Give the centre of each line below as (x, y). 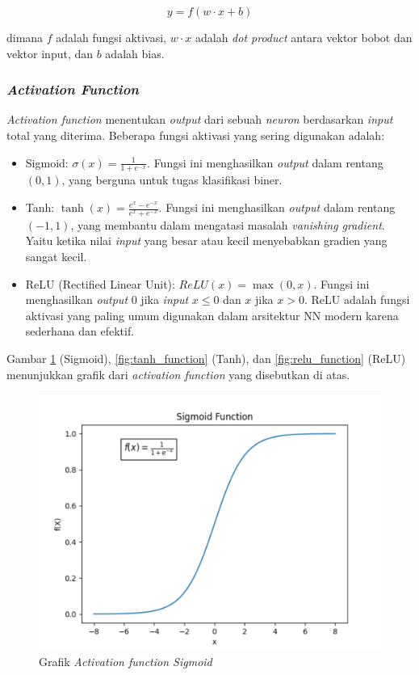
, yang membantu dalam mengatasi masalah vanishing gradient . (228, 224)
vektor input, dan (50, 53)
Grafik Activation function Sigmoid (126, 662)
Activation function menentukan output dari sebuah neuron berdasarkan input (200, 119)
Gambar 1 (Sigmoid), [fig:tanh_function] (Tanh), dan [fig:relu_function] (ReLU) (206, 358)
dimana (25, 37)
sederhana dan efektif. (80, 331)
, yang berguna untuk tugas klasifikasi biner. (172, 180)
